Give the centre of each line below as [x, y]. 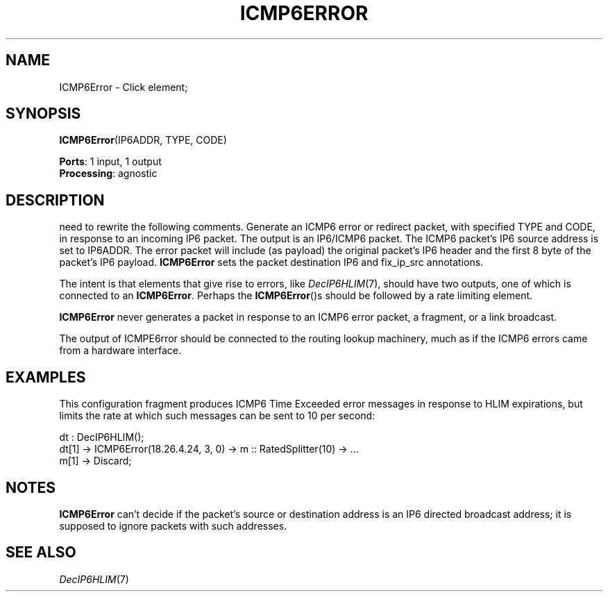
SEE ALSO [41, 553]
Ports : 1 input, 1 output [110, 162]
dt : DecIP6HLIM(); [102, 437]
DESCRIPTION [55, 200]
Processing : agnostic [108, 174]
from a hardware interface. [120, 351]
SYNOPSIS [43, 114]
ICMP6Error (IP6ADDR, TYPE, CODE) [143, 140]
